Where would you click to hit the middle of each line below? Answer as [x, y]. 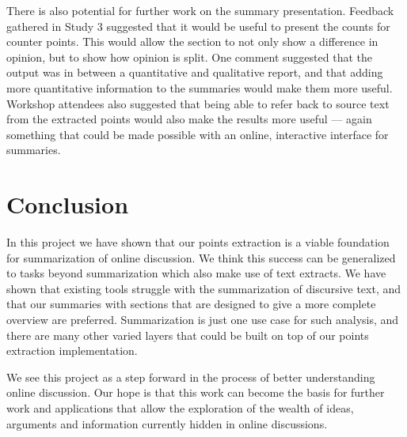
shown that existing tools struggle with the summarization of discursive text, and [204, 288]
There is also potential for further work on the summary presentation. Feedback [200, 10]
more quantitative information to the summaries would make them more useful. [200, 87]
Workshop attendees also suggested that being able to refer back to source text [198, 103]
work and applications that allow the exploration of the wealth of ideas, [180, 408]
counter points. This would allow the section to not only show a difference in [192, 41]
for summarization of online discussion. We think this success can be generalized [201, 257]
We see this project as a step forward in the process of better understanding [191, 377]
